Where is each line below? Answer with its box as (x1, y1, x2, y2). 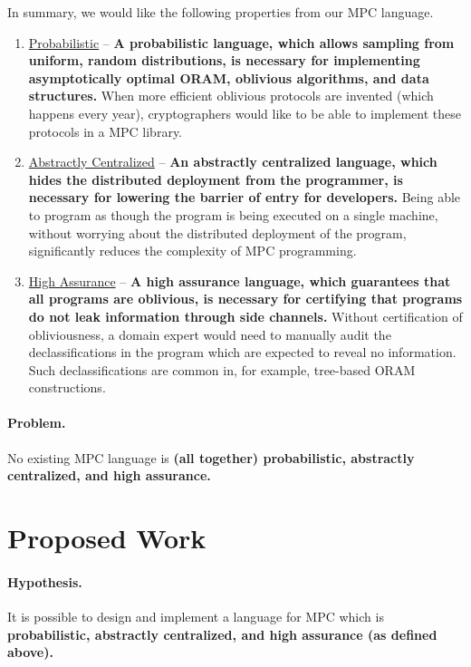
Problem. (7, 413, 66, 432)
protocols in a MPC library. (28, 121, 183, 140)
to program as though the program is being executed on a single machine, (28, 205, 438, 224)
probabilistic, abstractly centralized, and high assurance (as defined (7, 624, 437, 643)
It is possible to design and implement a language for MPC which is (7, 607, 384, 626)
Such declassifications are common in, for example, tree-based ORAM (28, 360, 416, 379)
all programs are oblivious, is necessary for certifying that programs (28, 289, 463, 308)
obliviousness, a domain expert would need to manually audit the (28, 324, 391, 343)
